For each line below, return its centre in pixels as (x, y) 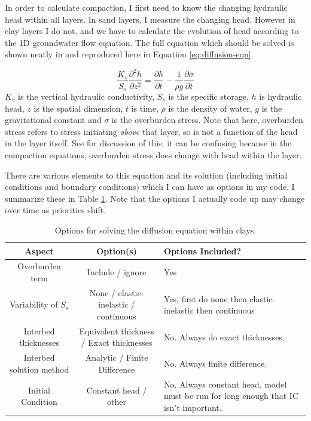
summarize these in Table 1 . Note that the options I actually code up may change (155, 198)
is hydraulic (280, 96)
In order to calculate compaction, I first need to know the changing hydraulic (146, 7)
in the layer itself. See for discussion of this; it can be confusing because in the (148, 143)
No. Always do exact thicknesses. (224, 337)
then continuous (225, 310)
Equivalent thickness (117, 331)
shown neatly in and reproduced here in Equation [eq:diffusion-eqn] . (129, 54)
